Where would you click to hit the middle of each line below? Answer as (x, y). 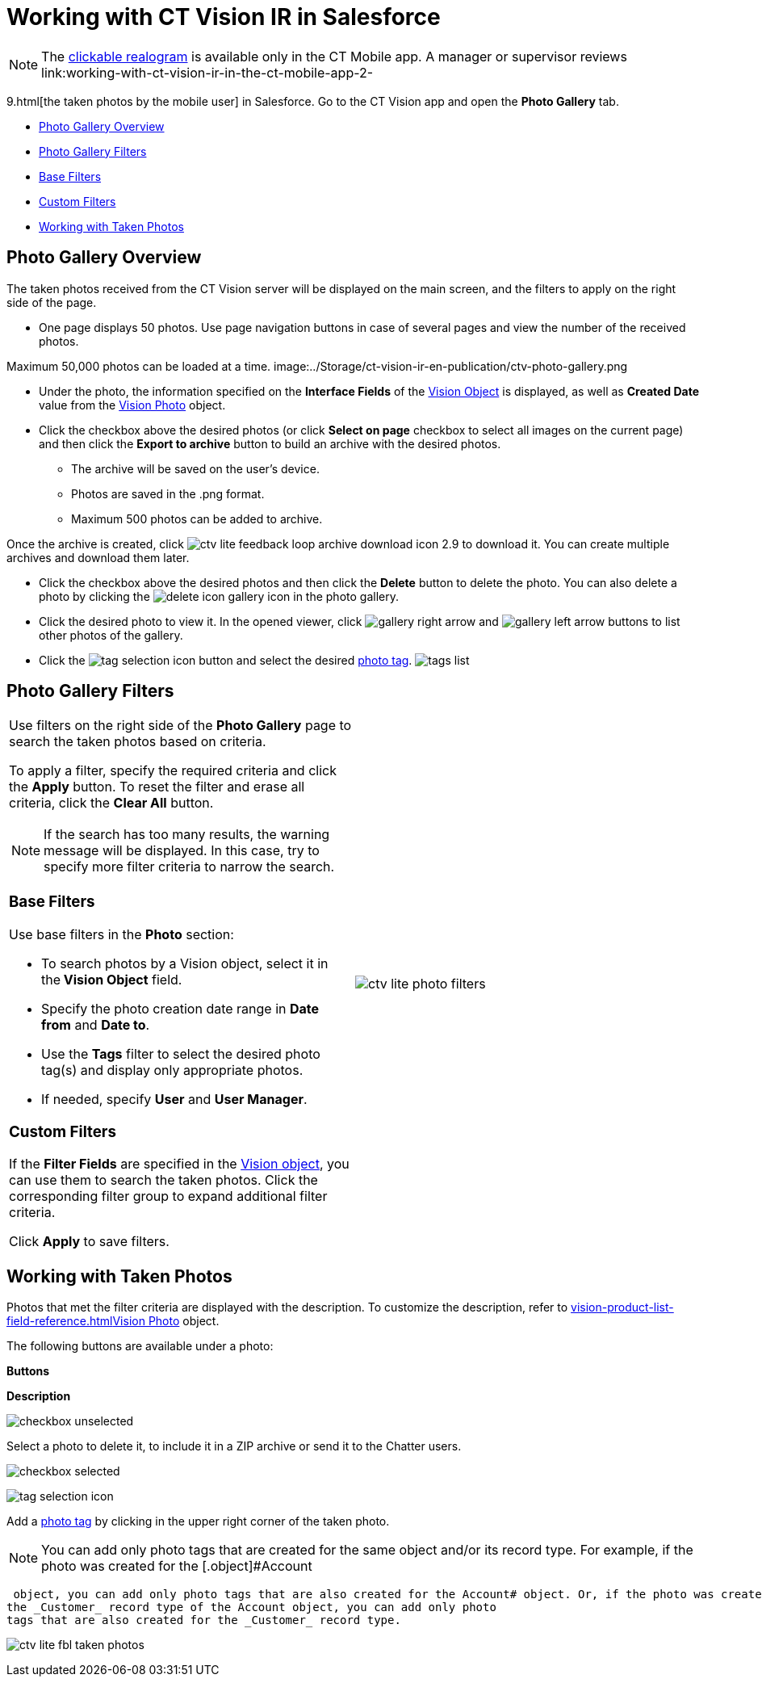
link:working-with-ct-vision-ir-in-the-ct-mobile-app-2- (207, 72)
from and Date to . (96, 1024)
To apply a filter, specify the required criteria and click (173, 771)
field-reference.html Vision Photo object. (113, 1321)
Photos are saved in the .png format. (168, 493)
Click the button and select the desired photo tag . (226, 660)
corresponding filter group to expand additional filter (168, 1196)
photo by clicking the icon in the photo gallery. (219, 596)
